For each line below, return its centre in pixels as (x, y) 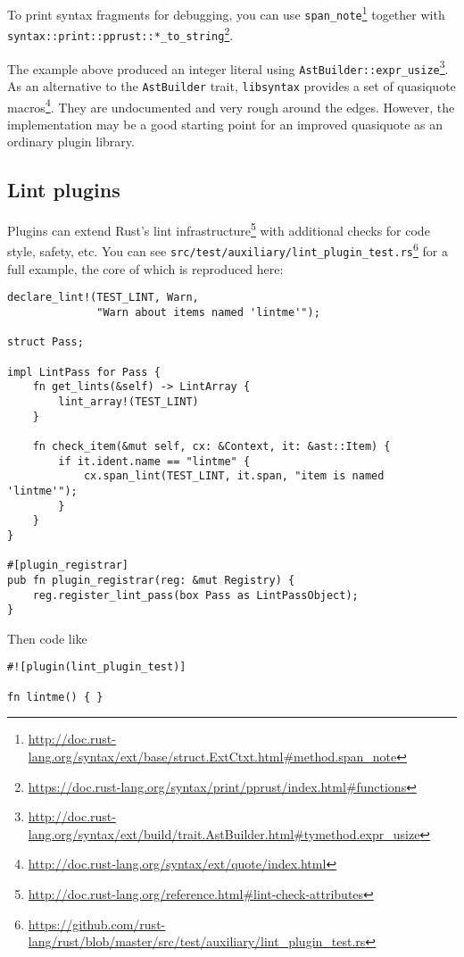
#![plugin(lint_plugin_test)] (97, 667)
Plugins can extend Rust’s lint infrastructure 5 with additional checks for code (219, 229)
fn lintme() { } (55, 697)
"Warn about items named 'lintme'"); (208, 313)
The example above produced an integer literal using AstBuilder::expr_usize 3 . (228, 67)
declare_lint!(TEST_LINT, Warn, (103, 298)
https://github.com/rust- (97, 924)
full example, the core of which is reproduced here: (145, 268)
